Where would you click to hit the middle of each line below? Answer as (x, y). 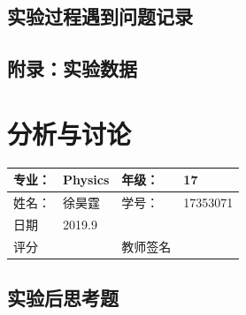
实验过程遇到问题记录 (100, 16)
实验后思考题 (63, 298)
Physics (86, 180)
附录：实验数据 (72, 68)
